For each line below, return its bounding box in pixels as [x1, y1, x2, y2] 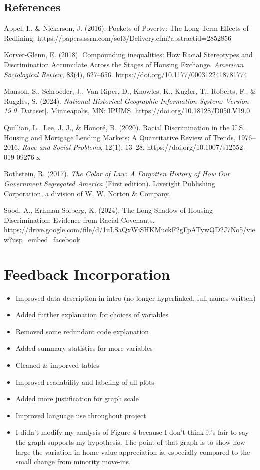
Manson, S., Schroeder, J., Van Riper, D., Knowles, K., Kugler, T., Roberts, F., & [4, 86, 256, 96]
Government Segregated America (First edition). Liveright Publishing [4, 178, 215, 188]
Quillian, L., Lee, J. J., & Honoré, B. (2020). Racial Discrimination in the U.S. [4, 122, 245, 132]
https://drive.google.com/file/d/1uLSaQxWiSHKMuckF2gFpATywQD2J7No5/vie [4, 224, 255, 235]
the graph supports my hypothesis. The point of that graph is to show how [15, 436, 245, 447]
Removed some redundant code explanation [15, 326, 149, 336]
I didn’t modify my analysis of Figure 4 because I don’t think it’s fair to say [15, 427, 249, 437]
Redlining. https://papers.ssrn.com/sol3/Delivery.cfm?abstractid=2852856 [4, 32, 231, 43]
